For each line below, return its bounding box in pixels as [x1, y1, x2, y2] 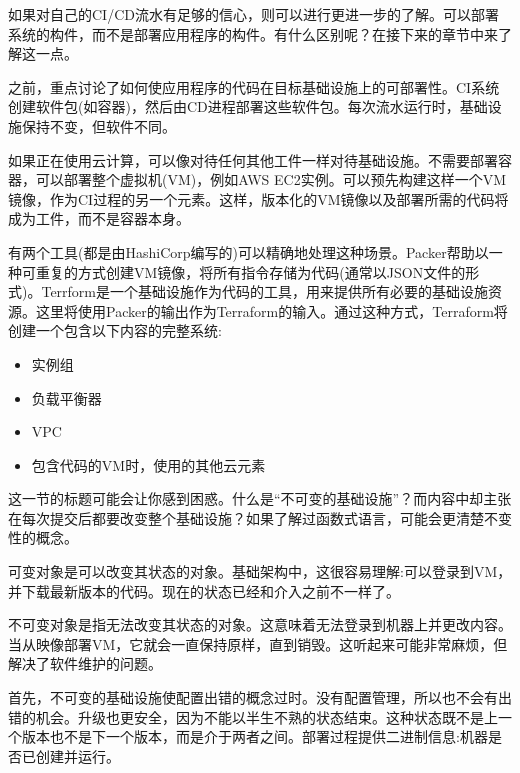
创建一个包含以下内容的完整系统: [8, 320, 222, 341]
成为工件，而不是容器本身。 [8, 208, 190, 229]
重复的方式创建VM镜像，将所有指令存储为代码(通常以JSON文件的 [35, 261, 466, 282]
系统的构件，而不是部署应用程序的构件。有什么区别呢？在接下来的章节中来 [8, 23, 498, 44]
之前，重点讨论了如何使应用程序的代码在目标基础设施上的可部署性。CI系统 [8, 76, 500, 97]
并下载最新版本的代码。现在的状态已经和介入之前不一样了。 [8, 580, 400, 601]
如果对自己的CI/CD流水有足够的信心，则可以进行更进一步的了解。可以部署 [8, 4, 499, 24]
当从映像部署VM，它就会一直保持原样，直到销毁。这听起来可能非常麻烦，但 [8, 633, 508, 654]
